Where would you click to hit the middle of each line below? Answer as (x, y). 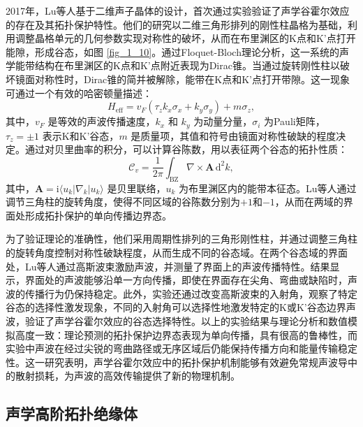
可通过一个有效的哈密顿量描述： (79, 93)
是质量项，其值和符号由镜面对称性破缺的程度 (234, 135)
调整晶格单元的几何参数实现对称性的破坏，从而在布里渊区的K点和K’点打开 (185, 38)
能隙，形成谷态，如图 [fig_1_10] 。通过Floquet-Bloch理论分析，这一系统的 (172, 51)
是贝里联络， (136, 188)
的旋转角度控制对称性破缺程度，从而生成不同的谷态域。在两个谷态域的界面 (177, 252)
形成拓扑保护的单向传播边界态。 (98, 215)
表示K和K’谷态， (81, 135)
